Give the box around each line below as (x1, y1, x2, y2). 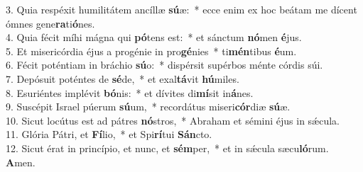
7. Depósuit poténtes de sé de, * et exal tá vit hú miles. (6, 71, 239, 86)
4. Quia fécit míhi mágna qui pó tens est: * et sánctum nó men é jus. (6, 30, 302, 45)
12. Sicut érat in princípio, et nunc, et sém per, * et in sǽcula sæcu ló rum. (6, 140, 329, 155)
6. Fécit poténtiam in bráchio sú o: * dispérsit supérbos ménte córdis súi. (6, 57, 323, 72)
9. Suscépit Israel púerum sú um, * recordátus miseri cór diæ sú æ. (6, 99, 291, 114)
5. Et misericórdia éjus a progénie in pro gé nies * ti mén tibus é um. (6, 43, 297, 58)
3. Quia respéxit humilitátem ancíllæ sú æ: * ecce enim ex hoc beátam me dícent (6, 2, 357, 16)
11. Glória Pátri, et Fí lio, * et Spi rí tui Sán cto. (6, 127, 212, 142)
